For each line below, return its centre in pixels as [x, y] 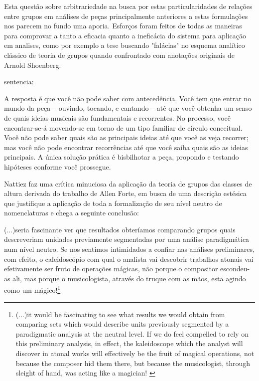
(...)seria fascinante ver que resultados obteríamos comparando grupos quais [120, 229]
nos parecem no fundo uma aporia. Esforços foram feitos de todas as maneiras [123, 26]
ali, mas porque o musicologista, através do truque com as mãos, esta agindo [129, 278]
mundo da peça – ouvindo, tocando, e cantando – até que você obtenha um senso [128, 108]
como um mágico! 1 [32, 289]
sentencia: [19, 82]
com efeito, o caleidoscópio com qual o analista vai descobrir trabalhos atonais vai [129, 259]
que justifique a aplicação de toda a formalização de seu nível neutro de [113, 203]
